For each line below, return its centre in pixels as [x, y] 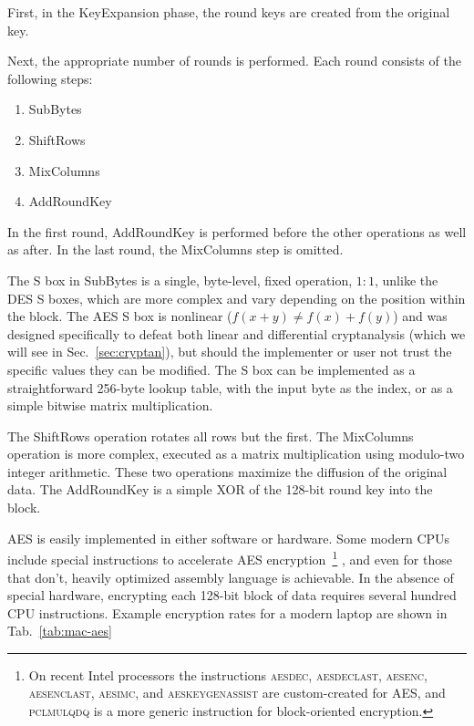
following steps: [50, 78]
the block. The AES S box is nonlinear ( [120, 316]
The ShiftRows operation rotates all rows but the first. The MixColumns [211, 436]
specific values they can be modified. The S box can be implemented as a [211, 369]
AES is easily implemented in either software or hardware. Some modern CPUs [229, 538]
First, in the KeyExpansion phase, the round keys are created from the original [229, 12]
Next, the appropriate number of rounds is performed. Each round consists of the [234, 61]
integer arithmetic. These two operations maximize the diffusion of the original [227, 471]
